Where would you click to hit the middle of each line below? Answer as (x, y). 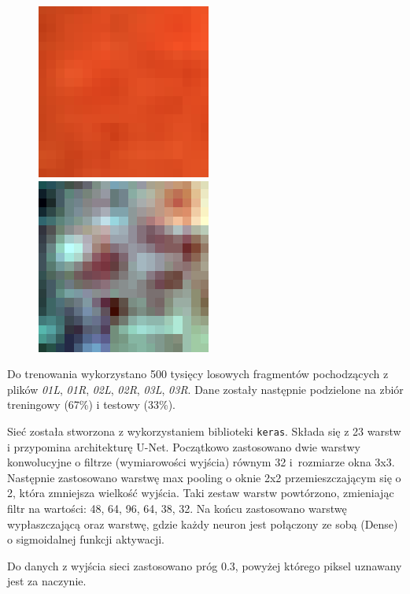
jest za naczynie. (47, 581)
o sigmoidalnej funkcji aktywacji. (86, 539)
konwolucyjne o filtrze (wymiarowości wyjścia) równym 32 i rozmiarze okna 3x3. (201, 462)
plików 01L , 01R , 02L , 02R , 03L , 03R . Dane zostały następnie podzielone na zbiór (205, 389)
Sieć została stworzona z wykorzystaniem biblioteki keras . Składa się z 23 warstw (204, 431)
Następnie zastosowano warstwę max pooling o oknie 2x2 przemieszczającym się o (204, 477)
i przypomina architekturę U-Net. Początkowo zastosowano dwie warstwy (184, 446)
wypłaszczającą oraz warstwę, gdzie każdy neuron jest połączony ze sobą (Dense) (203, 523)
